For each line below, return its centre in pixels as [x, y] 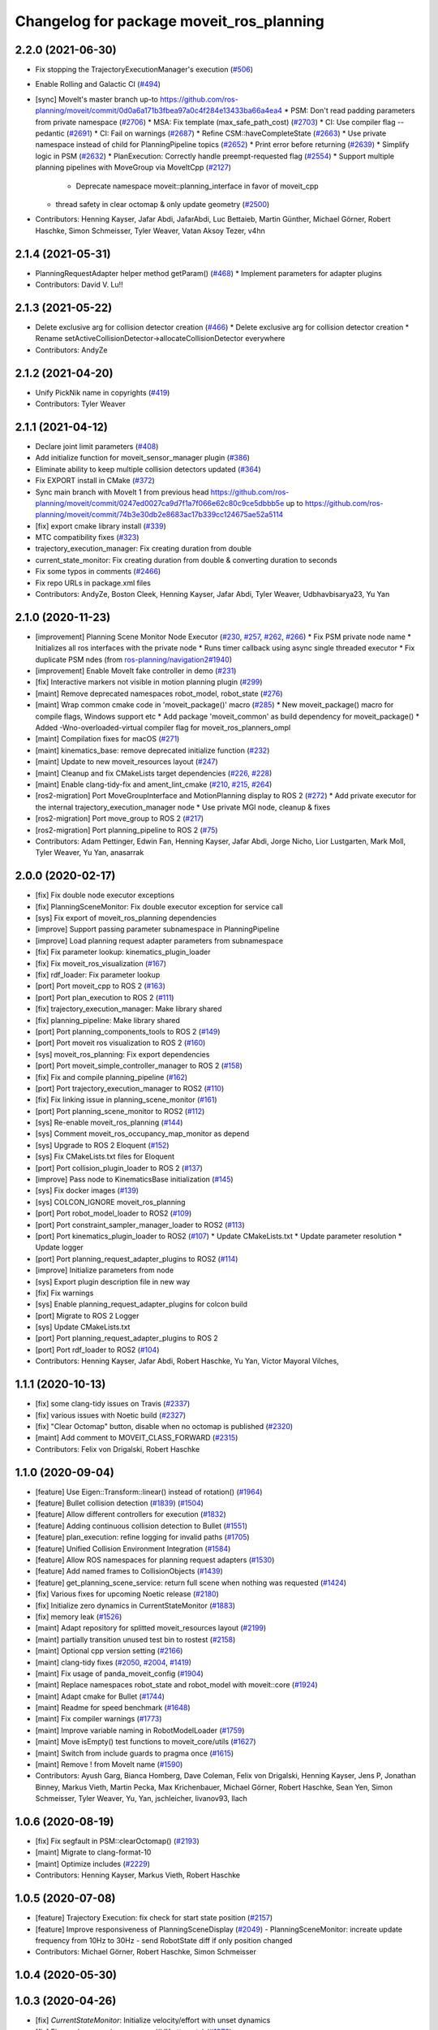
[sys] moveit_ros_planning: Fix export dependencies [122, 1054]
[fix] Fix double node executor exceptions [105, 895]
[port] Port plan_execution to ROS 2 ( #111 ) [105, 997]
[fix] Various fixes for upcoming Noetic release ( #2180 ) [127, 1594]
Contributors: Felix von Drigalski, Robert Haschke [118, 1449]
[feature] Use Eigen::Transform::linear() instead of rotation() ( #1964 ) [149, 1492]
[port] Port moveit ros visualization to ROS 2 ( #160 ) [120, 1043]
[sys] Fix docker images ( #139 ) [87, 1190]
